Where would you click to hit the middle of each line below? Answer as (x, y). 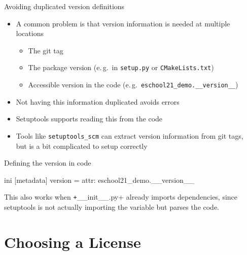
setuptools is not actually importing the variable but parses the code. (112, 206)
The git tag (46, 50)
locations (30, 33)
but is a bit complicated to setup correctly (82, 146)
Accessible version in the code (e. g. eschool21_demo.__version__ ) (133, 85)
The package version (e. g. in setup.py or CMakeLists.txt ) (121, 67)
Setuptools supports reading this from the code (89, 119)
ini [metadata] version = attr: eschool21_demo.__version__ (99, 180)
